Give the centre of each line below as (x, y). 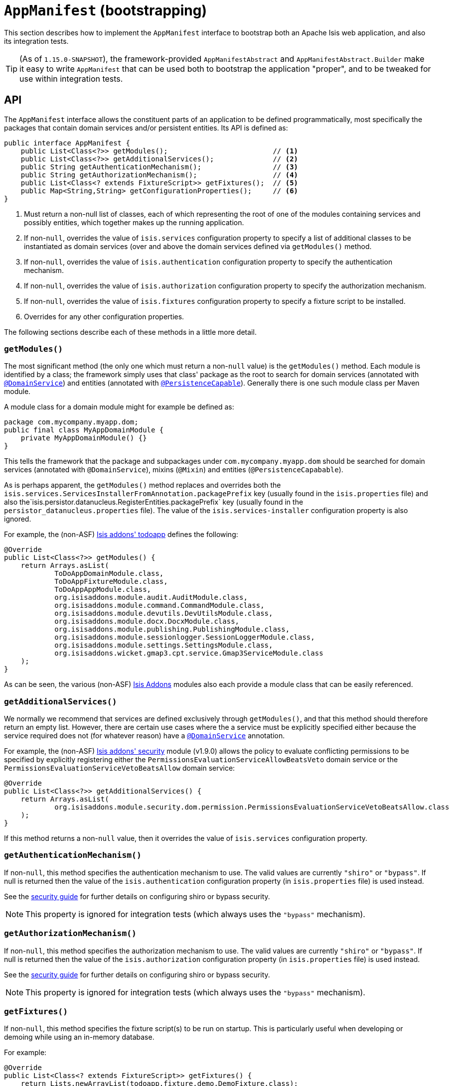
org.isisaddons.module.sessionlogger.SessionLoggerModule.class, (185, 637)
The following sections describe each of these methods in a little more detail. (130, 332)
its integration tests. (36, 41)
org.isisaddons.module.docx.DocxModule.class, (147, 621)
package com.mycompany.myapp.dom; (71, 422)
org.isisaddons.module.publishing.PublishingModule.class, (172, 629)
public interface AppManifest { (67, 143)
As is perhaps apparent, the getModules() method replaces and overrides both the (143, 485)
